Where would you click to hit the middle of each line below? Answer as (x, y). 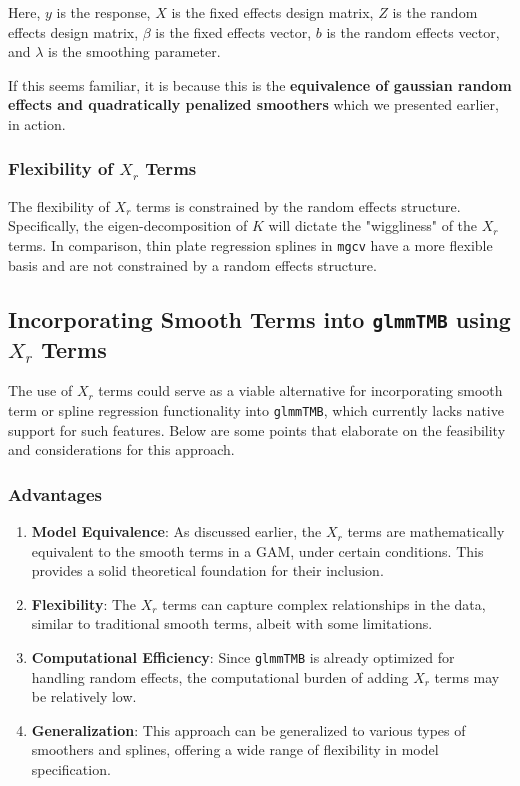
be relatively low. (84, 696)
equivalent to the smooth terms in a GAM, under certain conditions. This (257, 550)
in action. (37, 123)
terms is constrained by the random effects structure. (298, 205)
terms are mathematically (426, 531)
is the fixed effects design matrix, (272, 12)
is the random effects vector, (413, 31)
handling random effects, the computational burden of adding (220, 676)
